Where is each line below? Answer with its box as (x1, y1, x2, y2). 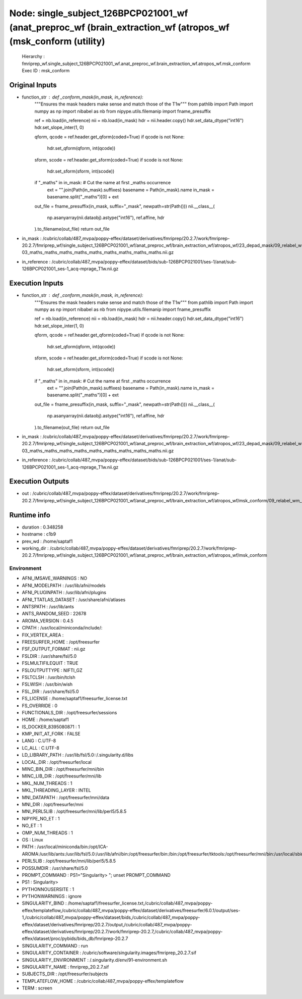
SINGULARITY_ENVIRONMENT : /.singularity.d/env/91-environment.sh (22, 957, 167, 963)
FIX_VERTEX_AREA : (22, 632, 64, 638)
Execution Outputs (9, 477, 69, 486)
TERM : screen (22, 985, 53, 991)
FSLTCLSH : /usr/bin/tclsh (22, 674, 75, 680)
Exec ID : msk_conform (22, 67, 70, 73)
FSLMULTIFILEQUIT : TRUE (22, 660, 79, 666)
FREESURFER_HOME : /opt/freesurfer (22, 639, 100, 645)
